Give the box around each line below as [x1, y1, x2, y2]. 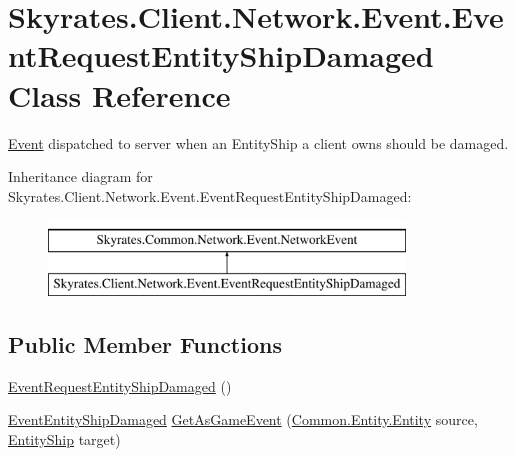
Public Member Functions [8, 328, 282, 359]
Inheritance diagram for [8, 166, 153, 187]
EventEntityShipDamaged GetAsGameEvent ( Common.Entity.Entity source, [8, 409, 478, 430]
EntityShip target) [8, 428, 121, 449]
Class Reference [8, 74, 231, 115]
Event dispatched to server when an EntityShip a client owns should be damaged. [8, 132, 509, 153]
